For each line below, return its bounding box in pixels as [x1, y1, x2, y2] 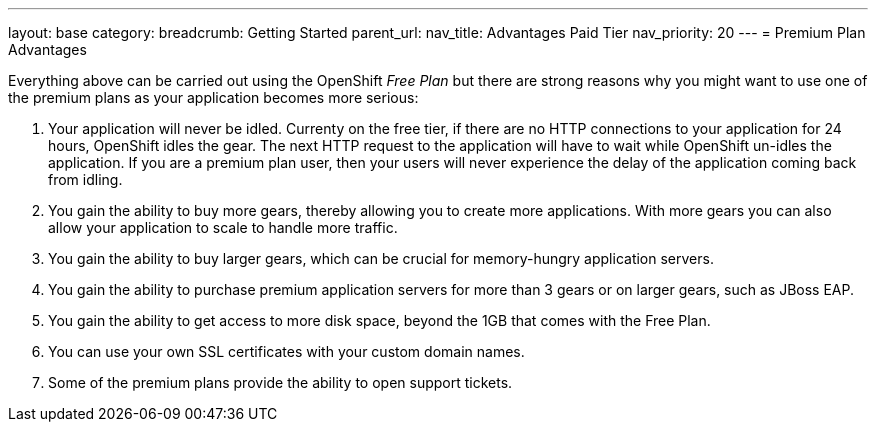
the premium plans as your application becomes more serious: [8, 89, 419, 106]
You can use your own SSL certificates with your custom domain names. [48, 343, 525, 360]
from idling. [48, 171, 123, 188]
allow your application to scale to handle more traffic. [48, 219, 398, 236]
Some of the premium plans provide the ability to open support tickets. [48, 374, 513, 391]
